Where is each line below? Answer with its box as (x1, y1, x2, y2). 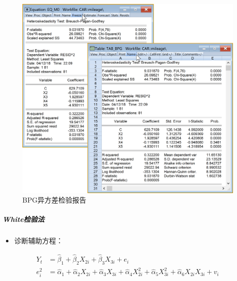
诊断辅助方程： (14, 235, 63, 246)
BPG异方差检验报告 (22, 195, 86, 205)
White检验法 (2, 214, 45, 224)
